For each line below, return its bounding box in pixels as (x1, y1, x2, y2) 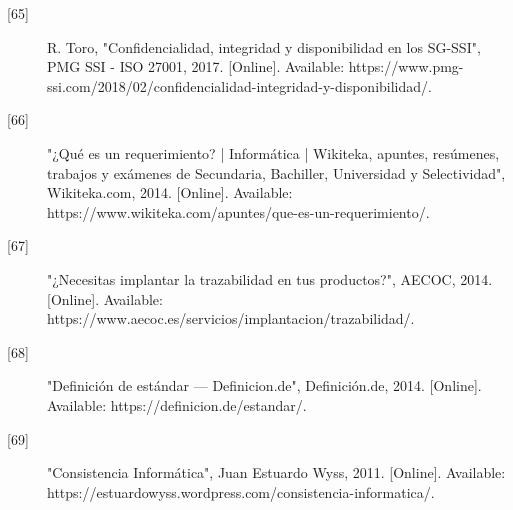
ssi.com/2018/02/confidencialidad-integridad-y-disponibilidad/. (47, 75, 432, 96)
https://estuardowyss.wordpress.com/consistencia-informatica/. (47, 481, 435, 502)
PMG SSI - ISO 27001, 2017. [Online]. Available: (47, 56, 345, 77)
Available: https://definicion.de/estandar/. (47, 394, 307, 415)
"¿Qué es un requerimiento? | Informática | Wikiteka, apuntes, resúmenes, (47, 142, 500, 163)
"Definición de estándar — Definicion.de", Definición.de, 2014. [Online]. (47, 375, 482, 396)
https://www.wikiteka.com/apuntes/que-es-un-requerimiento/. (47, 201, 430, 222)
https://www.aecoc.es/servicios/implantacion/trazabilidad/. (47, 308, 415, 329)
